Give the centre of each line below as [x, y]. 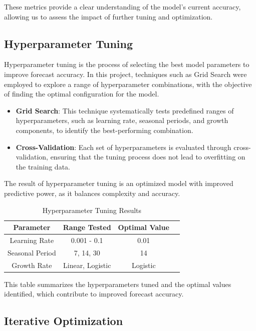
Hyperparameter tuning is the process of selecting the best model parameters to [127, 64]
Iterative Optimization [64, 321]
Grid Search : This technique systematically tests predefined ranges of [125, 110]
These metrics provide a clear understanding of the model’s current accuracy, [122, 6]
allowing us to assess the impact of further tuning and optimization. [108, 16]
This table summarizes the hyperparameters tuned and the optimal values [118, 284]
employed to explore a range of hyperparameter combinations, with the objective [128, 84]
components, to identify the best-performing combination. [104, 130]
